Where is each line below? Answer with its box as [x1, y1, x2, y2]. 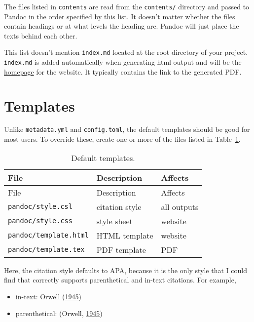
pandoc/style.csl [8, 202, 73, 211]
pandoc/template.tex [8, 245, 85, 254]
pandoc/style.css [8, 217, 73, 225]
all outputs [161, 201, 199, 212]
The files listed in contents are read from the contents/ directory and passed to [4, 1, 250, 11]
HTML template [96, 229, 153, 241]
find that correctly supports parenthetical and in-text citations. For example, [4, 275, 236, 285]
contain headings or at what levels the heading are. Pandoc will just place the [4, 21, 239, 31]
